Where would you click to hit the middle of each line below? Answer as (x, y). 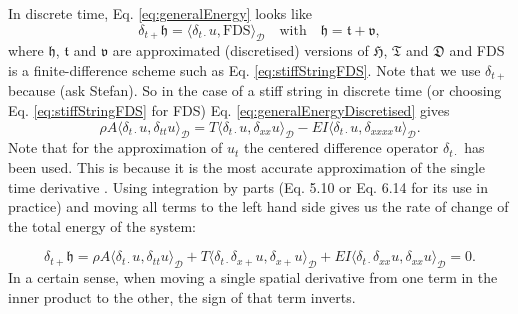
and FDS (477, 50)
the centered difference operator (341, 147)
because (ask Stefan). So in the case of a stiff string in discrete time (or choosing (255, 90)
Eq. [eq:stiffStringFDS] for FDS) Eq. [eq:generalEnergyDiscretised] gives (229, 110)
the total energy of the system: (102, 225)
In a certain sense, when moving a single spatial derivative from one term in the (253, 277)
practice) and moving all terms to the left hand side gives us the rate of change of (258, 206)
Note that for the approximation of (115, 147)
